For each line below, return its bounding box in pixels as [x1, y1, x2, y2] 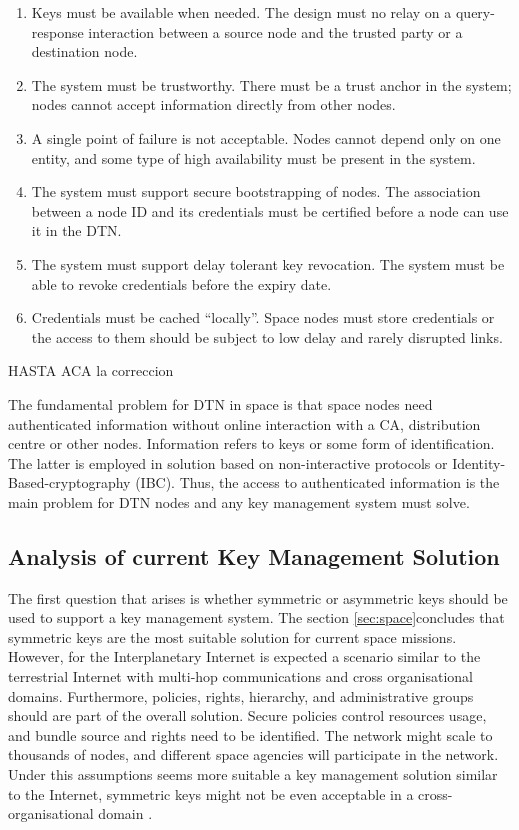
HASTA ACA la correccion [8, 360, 174, 381]
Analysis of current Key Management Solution [8, 540, 500, 571]
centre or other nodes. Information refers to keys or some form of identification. [8, 433, 495, 454]
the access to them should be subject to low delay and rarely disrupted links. [31, 326, 503, 347]
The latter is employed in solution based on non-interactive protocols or [8, 452, 448, 473]
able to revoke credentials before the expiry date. [31, 273, 332, 294]
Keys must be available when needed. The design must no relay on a [31, 2, 452, 22]
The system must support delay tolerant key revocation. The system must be [31, 253, 505, 274]
